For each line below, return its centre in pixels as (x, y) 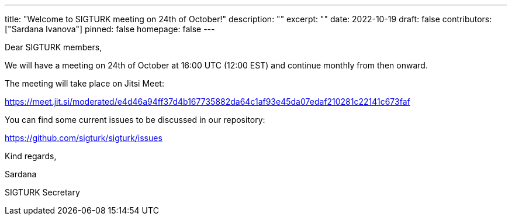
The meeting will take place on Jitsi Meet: (84, 83)
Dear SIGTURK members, (53, 47)
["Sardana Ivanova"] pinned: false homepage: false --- (110, 29)
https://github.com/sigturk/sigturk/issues (84, 138)
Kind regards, (31, 156)
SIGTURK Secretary (42, 192)
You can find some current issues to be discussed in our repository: (135, 120)
